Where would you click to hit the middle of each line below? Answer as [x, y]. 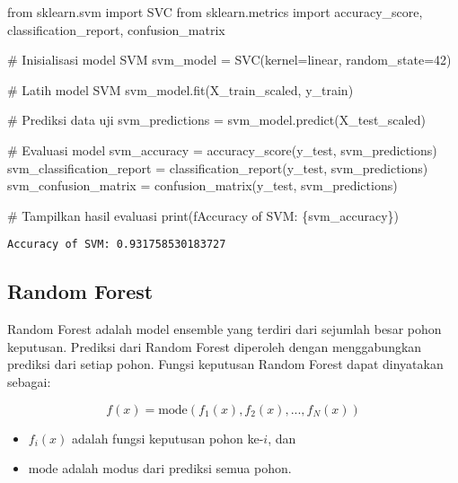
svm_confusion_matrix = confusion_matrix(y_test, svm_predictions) [203, 185]
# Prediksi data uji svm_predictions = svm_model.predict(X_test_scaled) [216, 120]
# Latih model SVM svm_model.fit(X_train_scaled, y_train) [181, 89]
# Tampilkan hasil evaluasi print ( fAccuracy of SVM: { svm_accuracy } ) [203, 215]
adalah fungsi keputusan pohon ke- [167, 438]
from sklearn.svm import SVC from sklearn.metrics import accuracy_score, [215, 12]
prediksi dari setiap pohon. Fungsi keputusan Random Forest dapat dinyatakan [225, 364]
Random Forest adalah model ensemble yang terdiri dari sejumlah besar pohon [225, 329]
